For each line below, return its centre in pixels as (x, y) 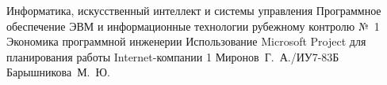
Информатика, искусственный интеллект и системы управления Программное (194, 10)
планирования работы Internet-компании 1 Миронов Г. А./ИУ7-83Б (173, 56)
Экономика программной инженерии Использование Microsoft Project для (186, 41)
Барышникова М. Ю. (58, 72)
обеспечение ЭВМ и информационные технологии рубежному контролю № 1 (193, 26)
